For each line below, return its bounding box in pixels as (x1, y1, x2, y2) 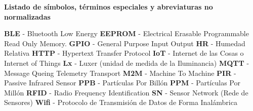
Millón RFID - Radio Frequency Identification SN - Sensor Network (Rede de (4, 87, 248, 97)
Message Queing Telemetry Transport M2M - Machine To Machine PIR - (4, 67, 236, 78)
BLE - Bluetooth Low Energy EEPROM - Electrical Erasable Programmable (4, 28, 249, 39)
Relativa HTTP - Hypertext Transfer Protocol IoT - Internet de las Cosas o (4, 48, 244, 58)
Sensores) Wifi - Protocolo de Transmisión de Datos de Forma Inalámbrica (4, 97, 237, 107)
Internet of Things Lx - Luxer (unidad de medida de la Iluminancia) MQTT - (4, 57, 249, 68)
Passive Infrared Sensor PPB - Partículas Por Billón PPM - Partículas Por (4, 77, 240, 88)
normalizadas (4, 11, 51, 22)
